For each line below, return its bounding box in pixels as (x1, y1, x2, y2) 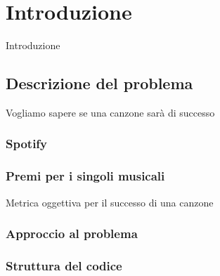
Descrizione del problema (6, 72, 193, 94)
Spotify (6, 135, 48, 152)
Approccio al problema (6, 225, 138, 242)
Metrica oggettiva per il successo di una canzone (6, 195, 214, 209)
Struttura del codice (6, 256, 122, 274)
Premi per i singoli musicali (6, 167, 165, 185)
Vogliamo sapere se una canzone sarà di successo (6, 105, 215, 119)
